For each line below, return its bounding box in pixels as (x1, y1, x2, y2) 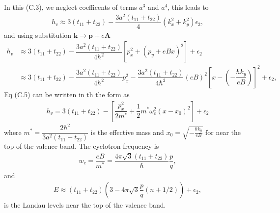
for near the (205, 127, 241, 137)
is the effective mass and (90, 127, 164, 137)
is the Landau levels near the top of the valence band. (4, 200, 166, 210)
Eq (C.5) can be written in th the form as (4, 89, 130, 99)
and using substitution (4, 29, 72, 40)
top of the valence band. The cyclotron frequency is (4, 141, 159, 151)
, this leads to (168, 2, 209, 12)
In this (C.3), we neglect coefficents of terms (4, 2, 137, 12)
